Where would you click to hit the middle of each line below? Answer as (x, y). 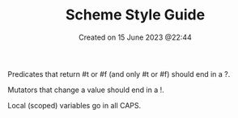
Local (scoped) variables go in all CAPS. (74, 105)
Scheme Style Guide (135, 15)
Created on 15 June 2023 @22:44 (135, 37)
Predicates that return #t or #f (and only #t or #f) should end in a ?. (119, 74)
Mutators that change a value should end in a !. (86, 90)
